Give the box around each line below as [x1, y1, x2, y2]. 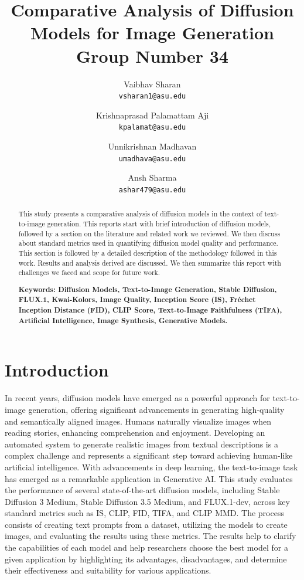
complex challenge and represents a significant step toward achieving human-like [5, 449, 293, 462]
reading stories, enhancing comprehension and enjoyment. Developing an [5, 426, 265, 439]
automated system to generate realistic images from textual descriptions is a [5, 437, 278, 450]
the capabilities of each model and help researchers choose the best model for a [5, 541, 288, 554]
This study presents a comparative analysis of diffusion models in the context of [18, 209, 262, 219]
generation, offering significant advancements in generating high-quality [28, 403, 285, 415]
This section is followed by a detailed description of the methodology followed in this [18, 247, 277, 257]
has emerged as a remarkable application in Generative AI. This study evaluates [5, 472, 293, 484]
